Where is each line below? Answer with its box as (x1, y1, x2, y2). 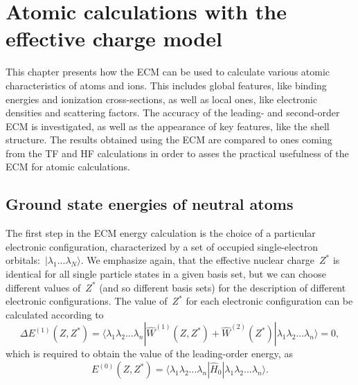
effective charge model (6, 24, 222, 53)
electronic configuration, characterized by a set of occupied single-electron (6, 239, 319, 253)
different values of (6, 280, 81, 294)
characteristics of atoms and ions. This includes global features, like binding (6, 78, 327, 92)
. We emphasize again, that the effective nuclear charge (80, 253, 314, 267)
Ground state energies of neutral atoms (6, 193, 294, 215)
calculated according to (6, 307, 104, 321)
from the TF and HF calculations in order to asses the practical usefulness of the (6, 145, 349, 160)
